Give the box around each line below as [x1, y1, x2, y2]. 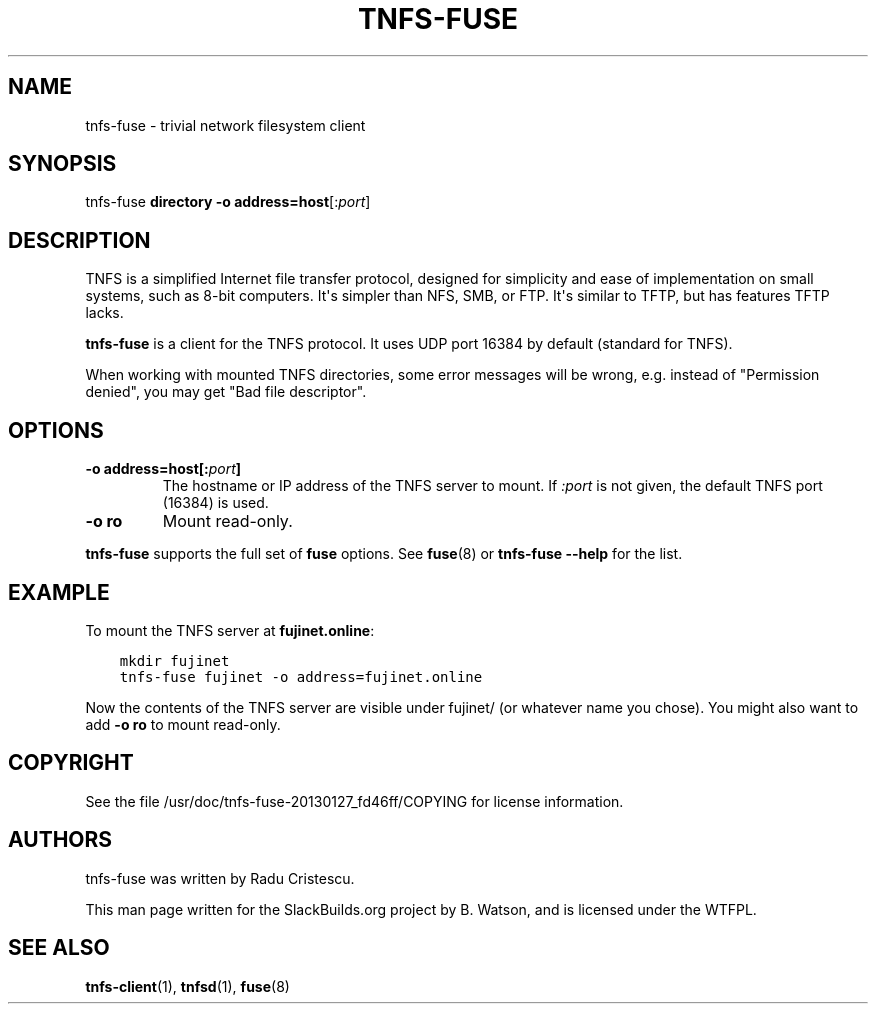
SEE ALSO [8, 935, 110, 961]
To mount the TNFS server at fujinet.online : [85, 621, 375, 639]
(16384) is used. [162, 494, 269, 512]
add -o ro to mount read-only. [85, 715, 281, 733]
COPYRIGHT [8, 750, 134, 776]
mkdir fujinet [119, 652, 230, 669]
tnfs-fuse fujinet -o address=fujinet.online [119, 668, 483, 685]
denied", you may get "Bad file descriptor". [85, 383, 367, 401]
